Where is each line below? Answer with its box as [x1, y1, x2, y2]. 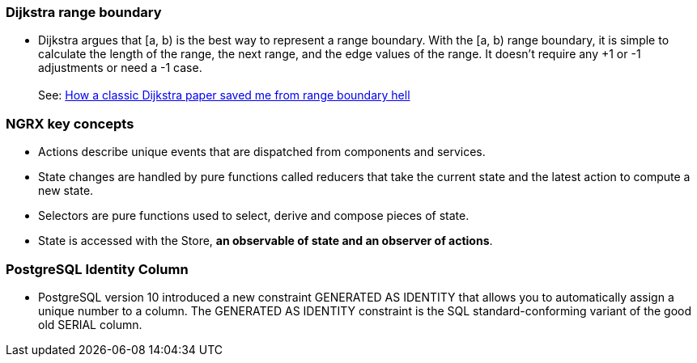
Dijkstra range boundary [6, 4, 162, 20]
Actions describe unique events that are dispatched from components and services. [38, 145, 486, 159]
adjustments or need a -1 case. [38, 61, 202, 75]
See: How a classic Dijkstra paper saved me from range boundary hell [38, 88, 410, 103]
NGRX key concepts [6, 115, 134, 132]
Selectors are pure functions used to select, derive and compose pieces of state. [38, 209, 470, 223]
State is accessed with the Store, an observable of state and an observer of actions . [38, 234, 493, 248]
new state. [38, 184, 94, 198]
